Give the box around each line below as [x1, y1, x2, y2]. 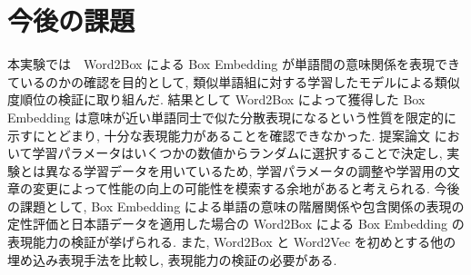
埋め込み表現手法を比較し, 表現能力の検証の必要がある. [7, 250, 337, 269]
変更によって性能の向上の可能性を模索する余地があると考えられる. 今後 [32, 179, 460, 198]
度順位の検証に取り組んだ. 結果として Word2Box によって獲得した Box [7, 90, 426, 109]
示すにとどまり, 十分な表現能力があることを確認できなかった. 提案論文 [7, 125, 431, 144]
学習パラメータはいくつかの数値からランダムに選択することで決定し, [32, 143, 443, 162]
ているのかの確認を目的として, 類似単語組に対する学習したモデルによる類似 [7, 72, 460, 91]
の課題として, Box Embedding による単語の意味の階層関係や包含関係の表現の [7, 196, 465, 215]
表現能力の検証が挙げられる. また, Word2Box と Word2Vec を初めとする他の [7, 232, 456, 251]
